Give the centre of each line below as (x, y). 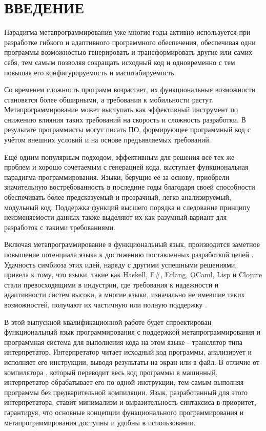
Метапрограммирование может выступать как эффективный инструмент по (121, 109)
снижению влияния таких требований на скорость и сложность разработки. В (125, 119)
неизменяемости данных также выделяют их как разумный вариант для (116, 217)
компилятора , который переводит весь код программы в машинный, (111, 372)
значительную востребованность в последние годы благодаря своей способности (130, 187)
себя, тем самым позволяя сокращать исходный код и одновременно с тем (120, 62)
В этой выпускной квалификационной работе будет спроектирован (108, 322)
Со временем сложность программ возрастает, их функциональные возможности (130, 89)
